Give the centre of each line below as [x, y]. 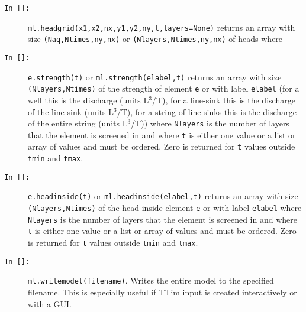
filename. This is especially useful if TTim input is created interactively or [162, 292]
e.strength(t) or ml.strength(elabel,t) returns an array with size [155, 77]
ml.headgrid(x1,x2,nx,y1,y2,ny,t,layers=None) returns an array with [162, 27]
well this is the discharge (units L [88, 100]
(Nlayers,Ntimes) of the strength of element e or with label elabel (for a [164, 88]
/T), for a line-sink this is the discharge [224, 100]
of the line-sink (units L [71, 111]
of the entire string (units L [78, 123]
